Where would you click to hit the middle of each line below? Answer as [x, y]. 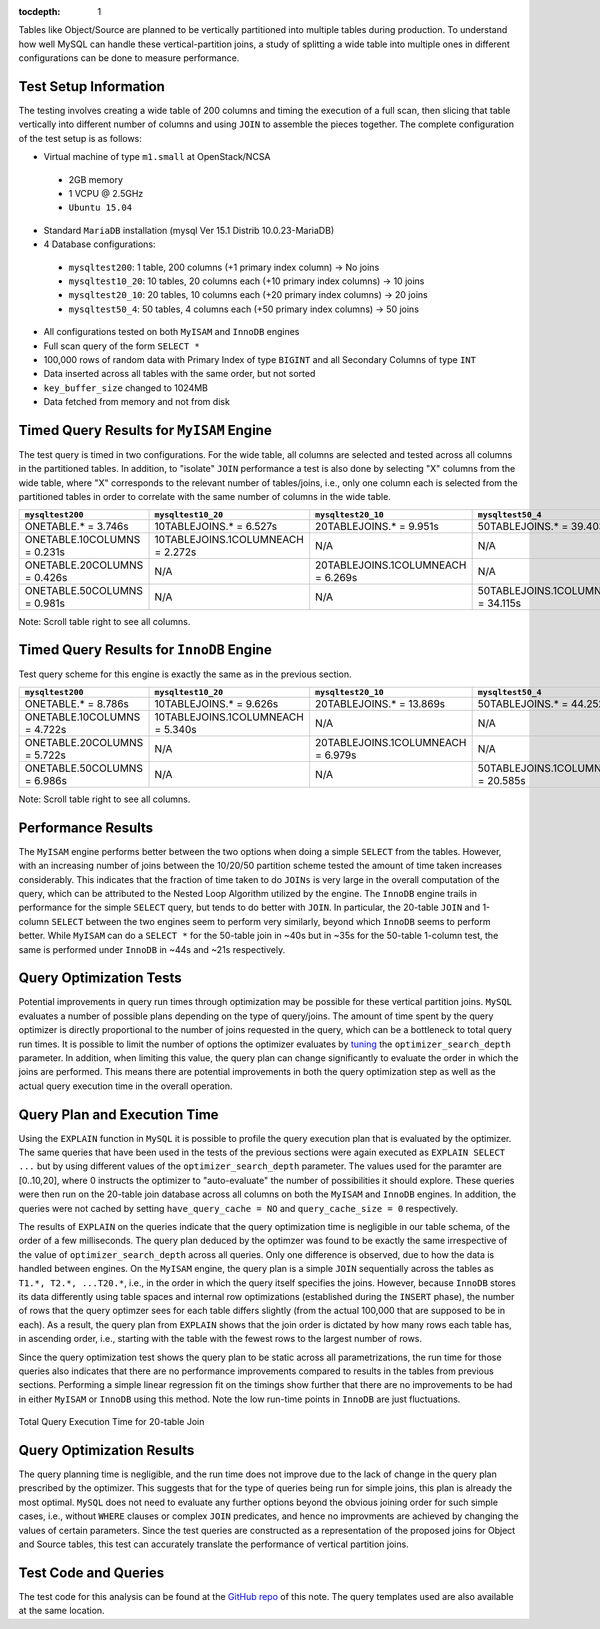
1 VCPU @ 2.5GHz [106, 194]
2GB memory [96, 179]
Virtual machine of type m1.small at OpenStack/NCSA [157, 157]
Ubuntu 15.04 [100, 208]
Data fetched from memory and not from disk [136, 402]
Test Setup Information [91, 86]
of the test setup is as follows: [80, 138]
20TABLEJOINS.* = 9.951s [377, 526]
